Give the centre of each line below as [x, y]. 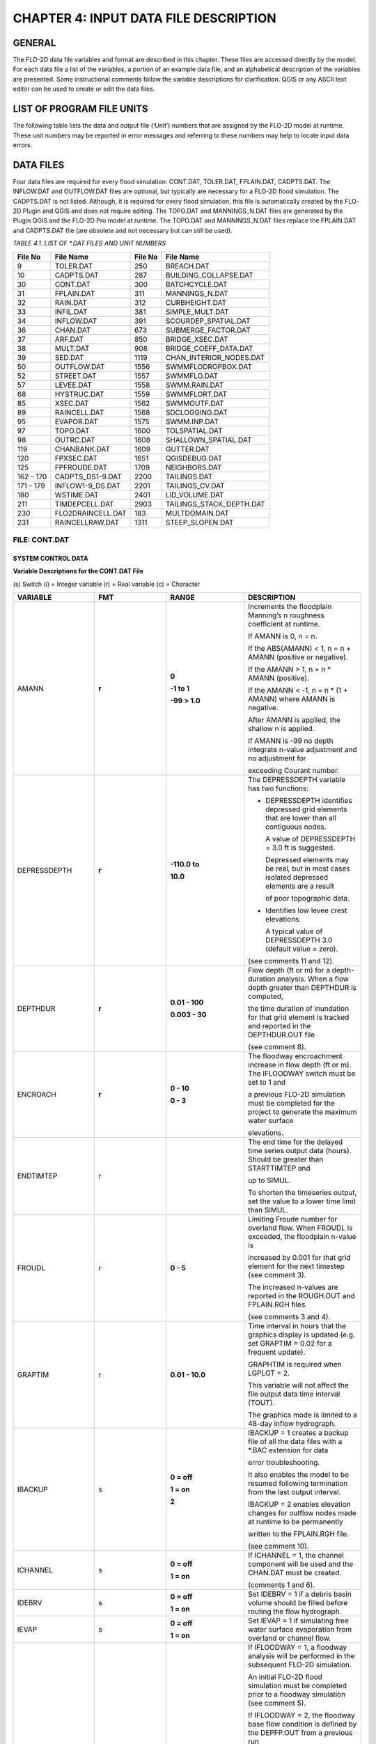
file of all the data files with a [295, 1441]
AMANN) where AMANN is [292, 699]
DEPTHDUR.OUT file [282, 1035]
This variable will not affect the [299, 1385]
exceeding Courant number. [294, 770]
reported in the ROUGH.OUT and [301, 1295]
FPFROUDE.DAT [81, 467]
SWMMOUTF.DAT [195, 403]
